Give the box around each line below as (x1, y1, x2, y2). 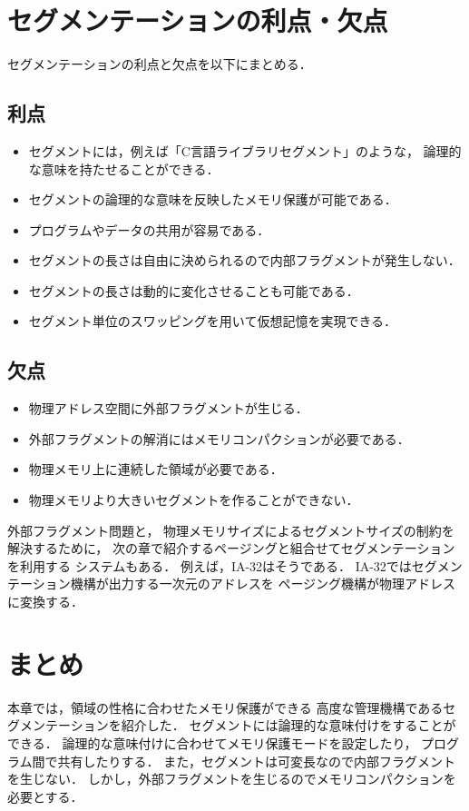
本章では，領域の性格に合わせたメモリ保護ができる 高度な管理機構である (7, 697, 444, 717)
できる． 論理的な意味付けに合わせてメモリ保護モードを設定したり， (7, 733, 417, 752)
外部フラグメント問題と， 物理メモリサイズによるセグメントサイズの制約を (7, 520, 454, 539)
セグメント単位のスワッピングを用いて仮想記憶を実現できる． (28, 312, 397, 331)
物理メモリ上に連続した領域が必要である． (28, 460, 283, 479)
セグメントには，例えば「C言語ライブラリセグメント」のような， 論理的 (28, 141, 462, 160)
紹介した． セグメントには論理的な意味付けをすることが (121, 716, 456, 735)
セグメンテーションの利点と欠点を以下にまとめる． (7, 54, 312, 74)
